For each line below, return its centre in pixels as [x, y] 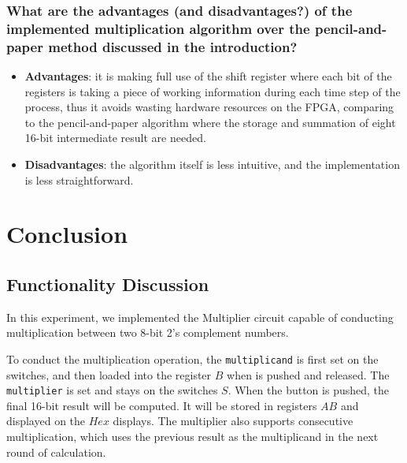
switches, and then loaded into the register [109, 374]
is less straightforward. [79, 179]
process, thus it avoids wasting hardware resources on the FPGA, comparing [209, 107]
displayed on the [46, 421]
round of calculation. [56, 452]
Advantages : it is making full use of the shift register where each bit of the [208, 76]
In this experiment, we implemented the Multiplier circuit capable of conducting [200, 317]
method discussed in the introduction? [173, 46]
